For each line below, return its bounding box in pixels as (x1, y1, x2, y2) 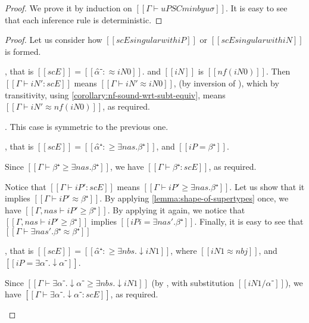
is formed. (5, 45, 41, 57)
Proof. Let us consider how (5, 33, 102, 46)
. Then (266, 65, 291, 77)
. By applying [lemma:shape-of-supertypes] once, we (99, 192, 289, 204)
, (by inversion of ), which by (173, 76, 279, 89)
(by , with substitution (151, 276, 235, 288)
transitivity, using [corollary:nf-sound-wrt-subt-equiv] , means (5, 88, 226, 101)
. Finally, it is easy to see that (194, 215, 304, 228)
